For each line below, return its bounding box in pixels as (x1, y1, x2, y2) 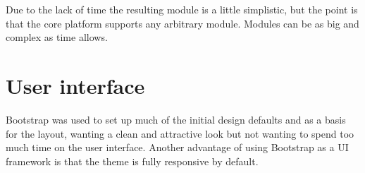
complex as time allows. (6, 30, 108, 44)
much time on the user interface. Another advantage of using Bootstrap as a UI (6, 140, 349, 155)
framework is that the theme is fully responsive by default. (6, 153, 259, 168)
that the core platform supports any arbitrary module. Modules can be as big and (6, 16, 359, 30)
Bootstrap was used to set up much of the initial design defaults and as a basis (6, 112, 346, 126)
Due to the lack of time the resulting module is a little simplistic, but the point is (6, 2, 358, 16)
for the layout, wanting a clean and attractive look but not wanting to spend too (6, 126, 354, 141)
